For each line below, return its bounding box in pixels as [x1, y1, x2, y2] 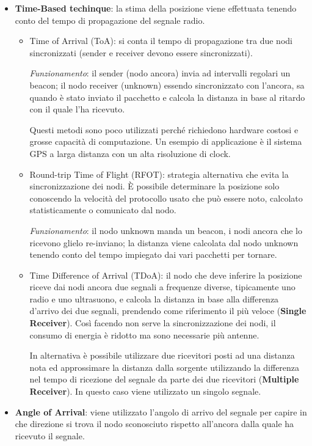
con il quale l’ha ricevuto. [29, 103, 125, 115]
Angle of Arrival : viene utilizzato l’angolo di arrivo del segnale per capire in [15, 405, 307, 418]
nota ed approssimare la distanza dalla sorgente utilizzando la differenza [29, 360, 300, 373]
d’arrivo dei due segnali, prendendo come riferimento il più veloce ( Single [29, 304, 307, 317]
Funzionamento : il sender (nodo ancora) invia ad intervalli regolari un [29, 67, 291, 79]
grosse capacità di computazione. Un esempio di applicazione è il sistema [29, 135, 302, 148]
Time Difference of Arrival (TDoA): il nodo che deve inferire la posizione [29, 268, 302, 281]
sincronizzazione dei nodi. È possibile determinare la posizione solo [29, 180, 280, 192]
